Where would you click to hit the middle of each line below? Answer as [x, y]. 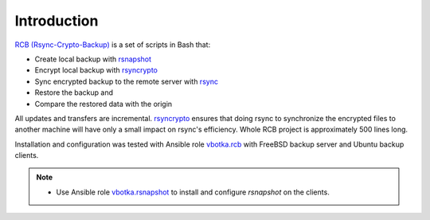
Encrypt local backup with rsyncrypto [96, 70]
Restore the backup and [74, 92]
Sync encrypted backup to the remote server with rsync [127, 81]
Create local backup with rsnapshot [93, 59]
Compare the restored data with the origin [104, 104]
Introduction [57, 21]
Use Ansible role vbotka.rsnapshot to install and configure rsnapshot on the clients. [193, 192]
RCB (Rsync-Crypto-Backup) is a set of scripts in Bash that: [113, 45]
